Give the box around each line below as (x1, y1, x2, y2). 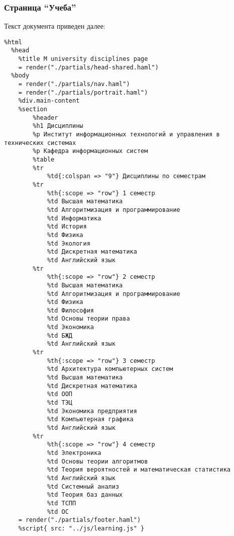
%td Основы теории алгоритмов (47, 457, 148, 465)
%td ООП (47, 391, 73, 398)
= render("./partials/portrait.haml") (18, 89, 148, 96)
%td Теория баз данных (47, 491, 123, 499)
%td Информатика (47, 214, 101, 222)
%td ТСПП (47, 499, 76, 507)
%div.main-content (18, 97, 80, 105)
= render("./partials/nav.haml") (18, 81, 130, 88)
